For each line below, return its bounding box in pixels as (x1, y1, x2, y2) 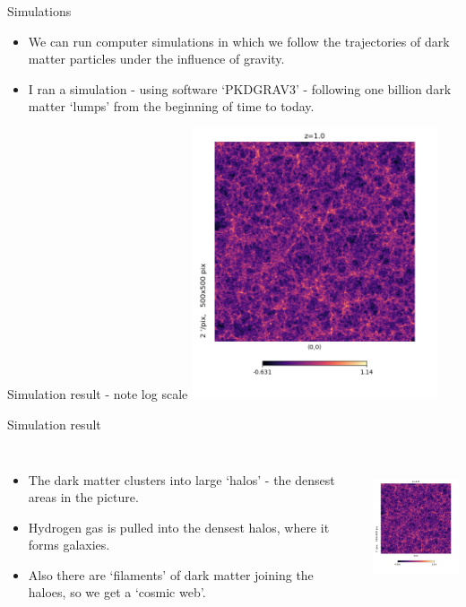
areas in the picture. (28, 488, 139, 507)
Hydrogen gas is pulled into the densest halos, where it (28, 517, 330, 536)
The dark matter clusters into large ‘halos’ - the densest (28, 470, 335, 489)
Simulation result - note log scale (7, 385, 188, 403)
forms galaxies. (28, 535, 110, 554)
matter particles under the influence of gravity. (28, 49, 285, 68)
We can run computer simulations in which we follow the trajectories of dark (28, 31, 450, 50)
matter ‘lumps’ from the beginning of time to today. (28, 97, 315, 116)
